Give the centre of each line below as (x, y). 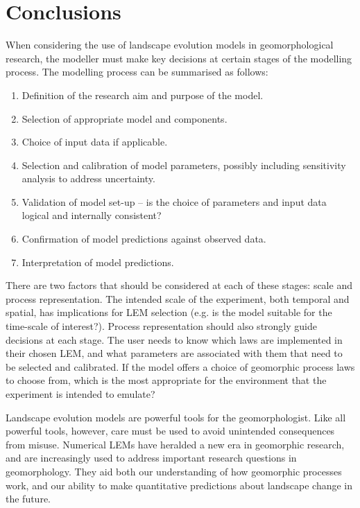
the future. (28, 499)
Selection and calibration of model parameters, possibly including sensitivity (184, 165)
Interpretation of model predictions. (98, 262)
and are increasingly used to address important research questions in (151, 458)
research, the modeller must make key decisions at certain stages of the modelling (179, 58)
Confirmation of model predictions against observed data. (144, 239)
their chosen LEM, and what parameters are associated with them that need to (174, 353)
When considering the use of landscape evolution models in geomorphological (170, 45)
